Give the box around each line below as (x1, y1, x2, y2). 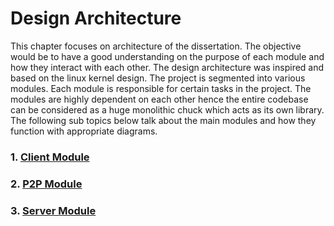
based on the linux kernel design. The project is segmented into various (10, 72, 306, 84)
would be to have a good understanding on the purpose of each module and (10, 50, 325, 62)
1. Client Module (10, 150, 90, 164)
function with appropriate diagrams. (10, 125, 158, 137)
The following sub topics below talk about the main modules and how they (10, 114, 317, 126)
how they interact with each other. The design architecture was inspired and (10, 61, 325, 73)
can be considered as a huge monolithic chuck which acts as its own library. (10, 103, 325, 116)
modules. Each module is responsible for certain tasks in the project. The (10, 82, 312, 94)
